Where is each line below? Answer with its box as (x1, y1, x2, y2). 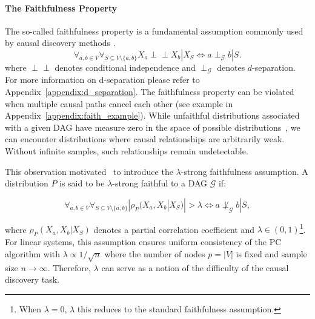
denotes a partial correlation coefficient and (93, 223, 255, 235)
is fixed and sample (236, 247, 307, 260)
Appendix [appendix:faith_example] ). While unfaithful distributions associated (5, 109, 300, 122)
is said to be (59, 177, 105, 189)
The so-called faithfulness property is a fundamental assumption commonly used (5, 24, 303, 37)
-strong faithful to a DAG (112, 177, 208, 189)
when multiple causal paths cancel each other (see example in (5, 97, 233, 110)
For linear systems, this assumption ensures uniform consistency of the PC (5, 235, 282, 248)
